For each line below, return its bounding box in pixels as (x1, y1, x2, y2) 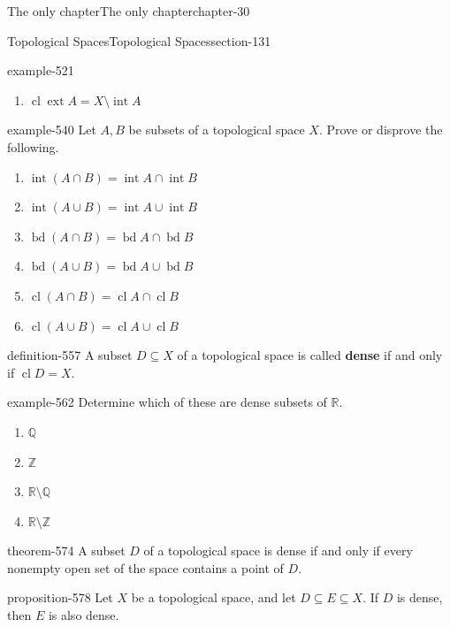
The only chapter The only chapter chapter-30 (7, 2, 250, 19)
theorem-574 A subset (7, 541, 126, 560)
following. (7, 137, 59, 156)
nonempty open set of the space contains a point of (7, 558, 284, 577)
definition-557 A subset (7, 346, 133, 364)
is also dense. (48, 606, 119, 624)
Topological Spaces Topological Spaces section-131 (7, 31, 271, 50)
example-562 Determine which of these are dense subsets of (7, 393, 327, 411)
